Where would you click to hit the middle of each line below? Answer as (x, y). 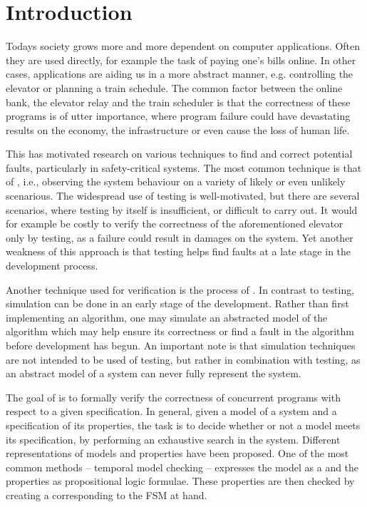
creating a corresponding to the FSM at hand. (107, 495)
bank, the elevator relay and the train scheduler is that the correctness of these (178, 102)
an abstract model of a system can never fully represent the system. (154, 373)
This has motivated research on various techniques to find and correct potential (179, 154)
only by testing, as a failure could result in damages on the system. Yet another (180, 237)
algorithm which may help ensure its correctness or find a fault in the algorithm (180, 331)
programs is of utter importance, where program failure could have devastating (178, 116)
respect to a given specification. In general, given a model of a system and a (171, 411)
